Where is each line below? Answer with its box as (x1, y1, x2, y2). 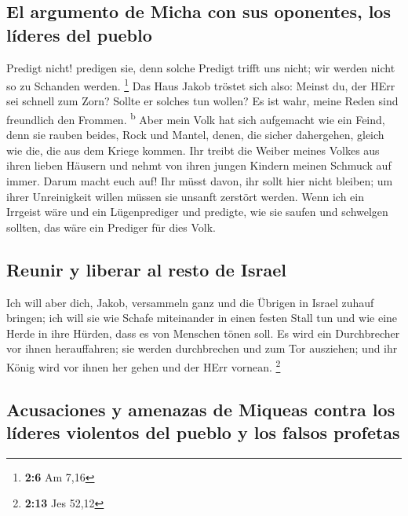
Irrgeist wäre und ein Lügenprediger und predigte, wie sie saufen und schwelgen (6, 203, 388, 220)
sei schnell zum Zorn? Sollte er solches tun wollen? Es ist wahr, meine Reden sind (6, 93, 399, 109)
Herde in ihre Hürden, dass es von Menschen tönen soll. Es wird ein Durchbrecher (6, 324, 400, 341)
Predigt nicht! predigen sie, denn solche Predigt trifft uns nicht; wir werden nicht (6, 59, 395, 75)
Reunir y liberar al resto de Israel (6, 257, 286, 281)
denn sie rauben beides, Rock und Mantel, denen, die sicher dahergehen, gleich (6, 126, 384, 143)
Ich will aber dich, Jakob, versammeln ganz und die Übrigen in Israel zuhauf (6, 294, 374, 310)
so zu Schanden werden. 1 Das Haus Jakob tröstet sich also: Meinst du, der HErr (6, 75, 395, 93)
